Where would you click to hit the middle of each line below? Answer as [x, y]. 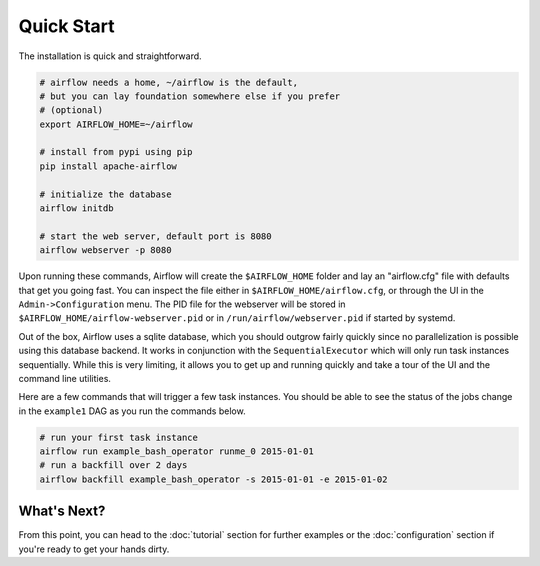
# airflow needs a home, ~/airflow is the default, [169, 82]
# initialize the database [105, 194]
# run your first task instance [119, 437]
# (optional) [71, 110]
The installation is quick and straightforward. [110, 56]
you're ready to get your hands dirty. [94, 549]
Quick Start [66, 26]
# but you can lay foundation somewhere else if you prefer [190, 96]
